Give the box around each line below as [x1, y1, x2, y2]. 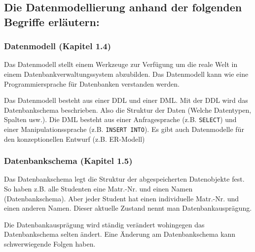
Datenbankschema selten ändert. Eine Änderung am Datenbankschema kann [4, 229, 236, 239]
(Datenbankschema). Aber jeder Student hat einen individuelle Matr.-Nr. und [4, 193, 239, 203]
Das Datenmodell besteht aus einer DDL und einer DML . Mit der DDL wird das [4, 95, 248, 105]
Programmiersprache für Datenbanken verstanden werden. [4, 78, 180, 89]
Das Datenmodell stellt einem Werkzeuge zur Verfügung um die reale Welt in [4, 59, 238, 69]
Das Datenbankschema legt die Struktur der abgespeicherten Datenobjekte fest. [4, 174, 245, 184]
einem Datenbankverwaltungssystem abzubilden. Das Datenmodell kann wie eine [4, 68, 249, 79]
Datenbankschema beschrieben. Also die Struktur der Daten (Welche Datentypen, [4, 104, 252, 115]
